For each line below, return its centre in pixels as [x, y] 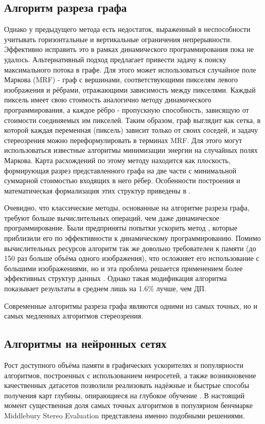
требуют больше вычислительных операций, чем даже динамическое [112, 217]
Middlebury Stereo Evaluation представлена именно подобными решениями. [125, 415]
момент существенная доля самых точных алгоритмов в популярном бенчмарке [129, 405]
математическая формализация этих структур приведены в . [98, 190]
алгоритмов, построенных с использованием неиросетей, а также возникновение [130, 375]
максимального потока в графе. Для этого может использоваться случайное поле [130, 69]
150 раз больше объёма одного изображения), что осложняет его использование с [132, 258]
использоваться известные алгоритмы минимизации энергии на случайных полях [131, 150]
